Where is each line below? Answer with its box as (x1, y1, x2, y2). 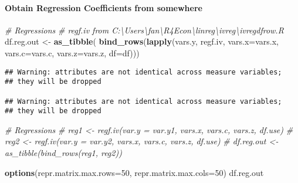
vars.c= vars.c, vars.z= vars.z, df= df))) (5, 46, 140, 59)
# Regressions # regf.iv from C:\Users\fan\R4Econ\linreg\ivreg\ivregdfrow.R (5, 23, 284, 36)
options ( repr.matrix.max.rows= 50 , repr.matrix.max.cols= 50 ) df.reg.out (5, 166, 264, 178)
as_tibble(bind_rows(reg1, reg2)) (5, 147, 122, 159)
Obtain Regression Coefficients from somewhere (5, 1, 202, 13)
